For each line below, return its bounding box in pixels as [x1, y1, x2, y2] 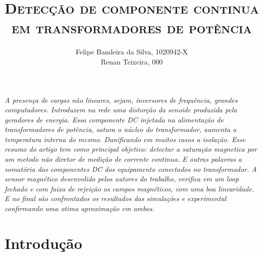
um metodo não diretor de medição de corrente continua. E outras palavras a [5, 154, 242, 164]
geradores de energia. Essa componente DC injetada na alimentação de [5, 114, 224, 124]
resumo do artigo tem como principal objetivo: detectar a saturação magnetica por [5, 144, 257, 154]
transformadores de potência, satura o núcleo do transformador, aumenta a [5, 124, 237, 135]
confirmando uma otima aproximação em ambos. [5, 203, 154, 214]
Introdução [5, 232, 82, 253]
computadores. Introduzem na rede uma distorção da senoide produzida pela [5, 104, 237, 115]
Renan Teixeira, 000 [100, 56, 163, 67]
